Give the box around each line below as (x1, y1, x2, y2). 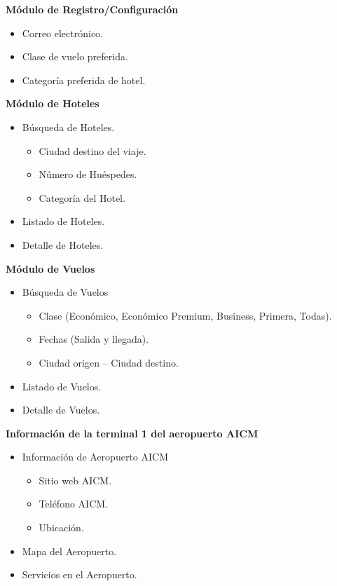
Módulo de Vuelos (6, 261, 95, 275)
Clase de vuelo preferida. (22, 49, 128, 64)
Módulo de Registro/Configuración (6, 2, 179, 16)
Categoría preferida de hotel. (22, 72, 146, 87)
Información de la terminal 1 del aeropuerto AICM (6, 425, 259, 440)
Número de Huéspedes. (39, 167, 137, 182)
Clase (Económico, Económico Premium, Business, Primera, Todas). (39, 308, 332, 322)
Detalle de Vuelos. (22, 402, 100, 417)
